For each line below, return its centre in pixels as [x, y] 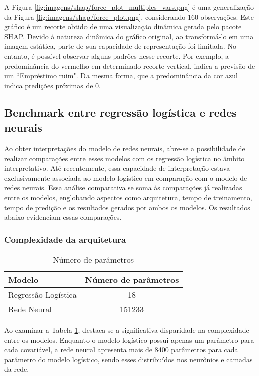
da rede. [17, 369]
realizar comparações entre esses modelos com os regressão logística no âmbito [124, 158]
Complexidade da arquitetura [65, 239]
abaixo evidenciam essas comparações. [63, 217]
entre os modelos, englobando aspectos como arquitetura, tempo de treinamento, [128, 197]
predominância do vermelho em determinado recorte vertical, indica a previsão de [130, 66]
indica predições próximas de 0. [52, 85]
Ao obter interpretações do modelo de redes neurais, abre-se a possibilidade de [125, 148]
